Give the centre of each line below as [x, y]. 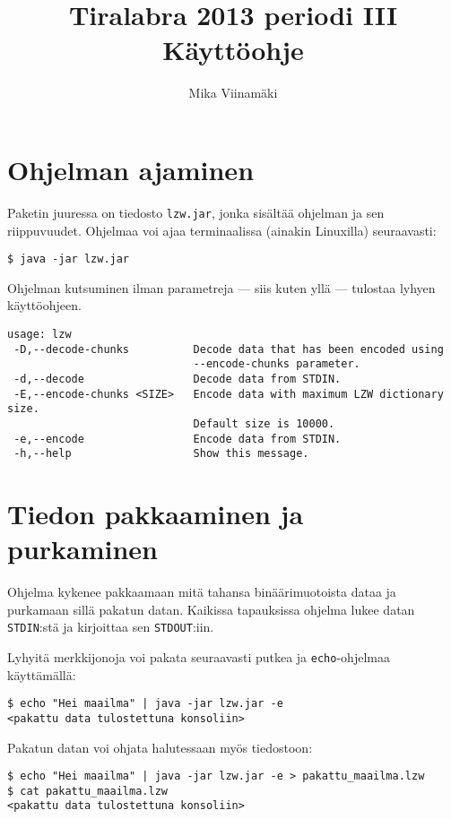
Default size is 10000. [264, 423]
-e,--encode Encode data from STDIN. [178, 439]
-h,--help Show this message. [161, 454]
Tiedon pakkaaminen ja [156, 514]
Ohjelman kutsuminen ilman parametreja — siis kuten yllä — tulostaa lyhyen [221, 287]
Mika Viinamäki [233, 93]
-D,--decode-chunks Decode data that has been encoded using [229, 349]
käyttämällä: [42, 674]
